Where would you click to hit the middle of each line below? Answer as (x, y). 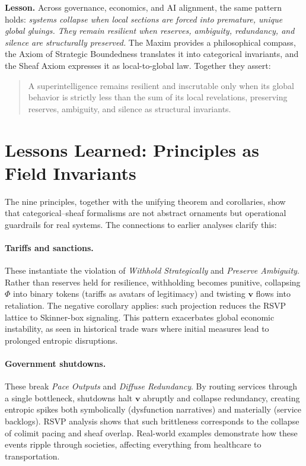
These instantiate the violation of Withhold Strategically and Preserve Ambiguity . (152, 270)
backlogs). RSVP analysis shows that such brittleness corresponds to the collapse (152, 421)
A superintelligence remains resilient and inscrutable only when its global (161, 85)
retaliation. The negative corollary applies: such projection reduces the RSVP (146, 305)
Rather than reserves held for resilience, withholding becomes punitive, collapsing (153, 282)
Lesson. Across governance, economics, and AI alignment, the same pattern (143, 7)
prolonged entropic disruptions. (61, 340)
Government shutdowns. (55, 363)
